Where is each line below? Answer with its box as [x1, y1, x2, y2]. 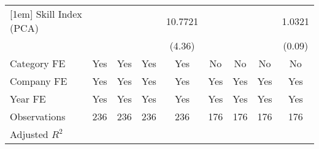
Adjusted [10, 127, 48, 141]
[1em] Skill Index [10, 7, 82, 21]
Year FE [10, 92, 46, 106]
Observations [10, 109, 66, 123]
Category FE [10, 56, 66, 70]
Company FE [10, 74, 67, 88]
